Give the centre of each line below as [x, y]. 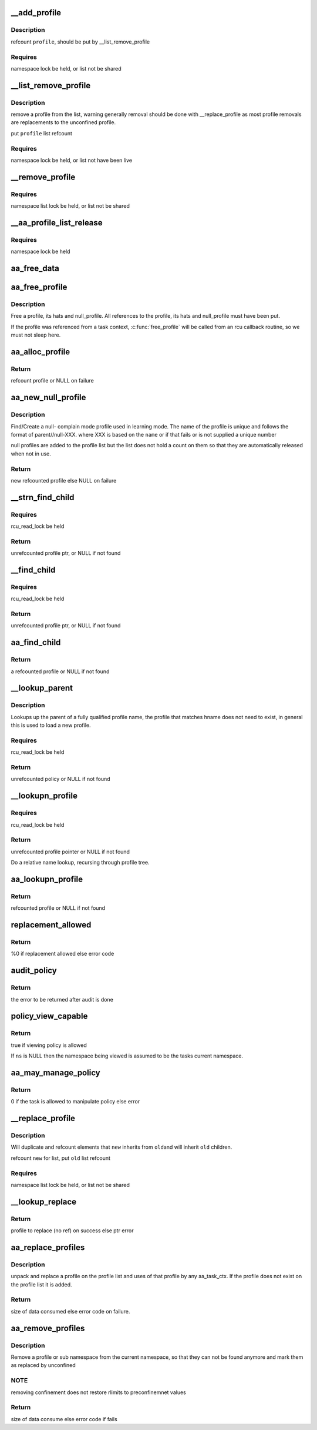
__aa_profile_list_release [57, 223]
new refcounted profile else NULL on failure [64, 480]
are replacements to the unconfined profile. [63, 122]
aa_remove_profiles [48, 1328]
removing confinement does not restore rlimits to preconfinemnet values [98, 1392]
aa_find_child [36, 642]
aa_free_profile [39, 287]
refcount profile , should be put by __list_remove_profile [80, 42]
